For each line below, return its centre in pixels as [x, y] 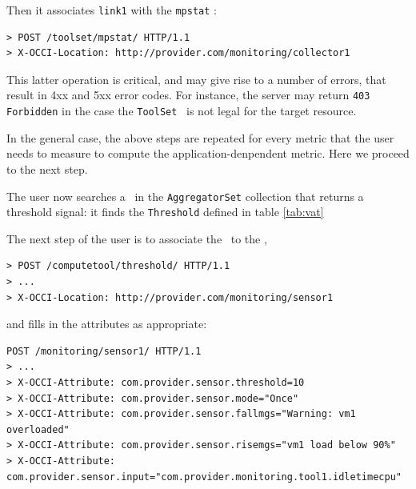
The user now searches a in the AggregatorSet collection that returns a [185, 196]
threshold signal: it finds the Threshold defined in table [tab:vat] [165, 212]
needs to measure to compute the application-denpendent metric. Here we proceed [208, 153]
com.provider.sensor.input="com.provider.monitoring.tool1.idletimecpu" [204, 477]
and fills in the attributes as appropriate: [107, 324]
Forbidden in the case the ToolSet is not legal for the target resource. [182, 111]
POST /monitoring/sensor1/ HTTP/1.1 [104, 351]
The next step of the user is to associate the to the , [137, 238]
